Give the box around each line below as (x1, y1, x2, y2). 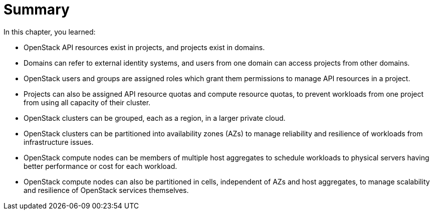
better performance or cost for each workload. (24, 161, 177, 170)
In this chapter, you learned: (4, 27, 96, 36)
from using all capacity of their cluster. (24, 98, 151, 107)
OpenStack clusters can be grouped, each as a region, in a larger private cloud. (24, 113, 286, 122)
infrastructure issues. (24, 137, 94, 146)
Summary (4, 1, 70, 18)
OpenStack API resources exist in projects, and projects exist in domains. (24, 43, 265, 52)
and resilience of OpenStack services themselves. (24, 185, 189, 194)
